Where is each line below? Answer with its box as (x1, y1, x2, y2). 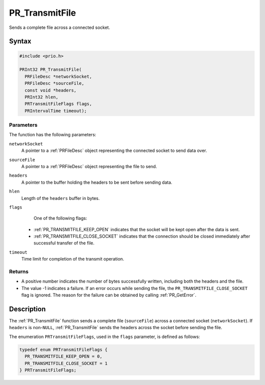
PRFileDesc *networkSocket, (25, 73, 92, 79)
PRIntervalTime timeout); (25, 108, 87, 114)
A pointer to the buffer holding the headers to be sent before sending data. (21, 179, 173, 185)
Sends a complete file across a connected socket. (9, 24, 110, 30)
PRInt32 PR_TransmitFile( (19, 67, 82, 72)
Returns (9, 268, 29, 275)
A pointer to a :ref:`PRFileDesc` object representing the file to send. (21, 163, 157, 169)
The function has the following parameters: (9, 132, 97, 138)
